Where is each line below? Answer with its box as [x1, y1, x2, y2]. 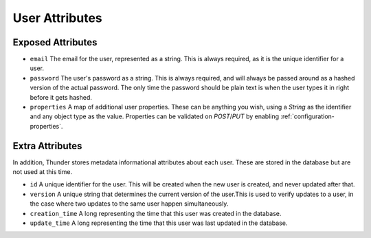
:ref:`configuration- [280, 112, 335, 120]
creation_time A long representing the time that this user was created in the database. [30, 209, 282, 217]
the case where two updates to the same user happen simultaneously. [30, 199, 229, 208]
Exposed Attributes [12, 36, 98, 48]
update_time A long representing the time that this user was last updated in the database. [30, 219, 288, 227]
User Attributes [12, 10, 102, 25]
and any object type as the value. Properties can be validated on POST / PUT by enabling [30, 112, 280, 120]
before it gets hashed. [30, 93, 93, 101]
